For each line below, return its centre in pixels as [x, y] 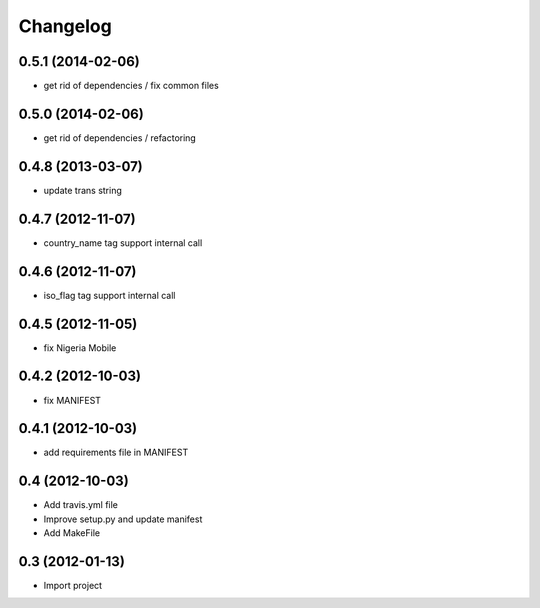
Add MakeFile [71, 533]
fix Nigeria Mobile [80, 347]
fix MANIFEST [72, 400]
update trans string [82, 190]
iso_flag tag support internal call [109, 295]
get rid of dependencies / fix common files [131, 86]
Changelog [65, 26]
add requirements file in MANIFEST [116, 452]
